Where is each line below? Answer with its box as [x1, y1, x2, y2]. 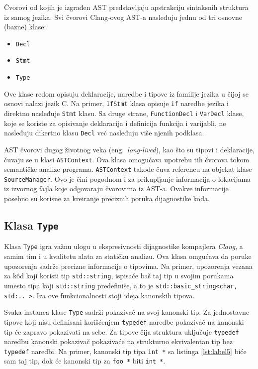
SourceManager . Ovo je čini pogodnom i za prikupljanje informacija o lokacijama [4, 173, 251, 184]
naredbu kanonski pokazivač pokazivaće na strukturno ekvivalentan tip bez [4, 336, 233, 347]
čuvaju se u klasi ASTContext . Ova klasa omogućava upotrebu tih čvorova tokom [4, 154, 250, 164]
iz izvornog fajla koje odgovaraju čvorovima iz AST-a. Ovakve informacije [4, 183, 229, 194]
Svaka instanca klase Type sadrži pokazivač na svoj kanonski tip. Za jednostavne [4, 307, 250, 317]
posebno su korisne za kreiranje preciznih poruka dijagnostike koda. [4, 193, 210, 204]
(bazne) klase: [4, 21, 46, 32]
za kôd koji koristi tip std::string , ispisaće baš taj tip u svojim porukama [4, 270, 234, 281]
